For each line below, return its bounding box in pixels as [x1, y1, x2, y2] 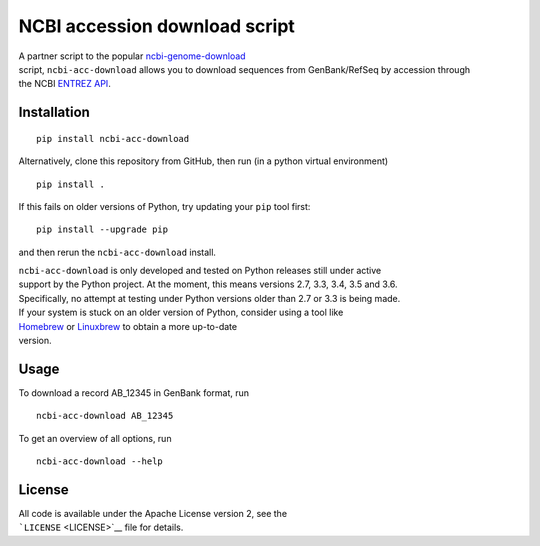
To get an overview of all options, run [18, 432, 172, 444]
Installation [18, 104, 90, 121]
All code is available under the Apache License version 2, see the [18, 508, 288, 520]
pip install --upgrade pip [36, 224, 169, 235]
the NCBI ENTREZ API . [18, 78, 112, 90]
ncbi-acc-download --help [36, 456, 164, 467]
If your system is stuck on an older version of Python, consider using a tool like [18, 306, 344, 319]
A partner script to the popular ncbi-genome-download [18, 50, 246, 62]
